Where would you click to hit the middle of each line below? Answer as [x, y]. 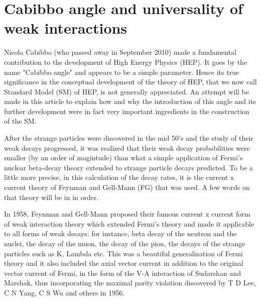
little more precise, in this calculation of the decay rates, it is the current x [119, 177]
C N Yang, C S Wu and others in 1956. [64, 292]
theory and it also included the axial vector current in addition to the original [124, 263]
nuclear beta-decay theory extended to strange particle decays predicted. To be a [128, 167]
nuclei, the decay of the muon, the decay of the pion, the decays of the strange [125, 243]
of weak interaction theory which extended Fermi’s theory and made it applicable [129, 223]
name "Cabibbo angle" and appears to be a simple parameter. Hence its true [122, 72]
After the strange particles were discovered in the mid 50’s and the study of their [129, 138]
